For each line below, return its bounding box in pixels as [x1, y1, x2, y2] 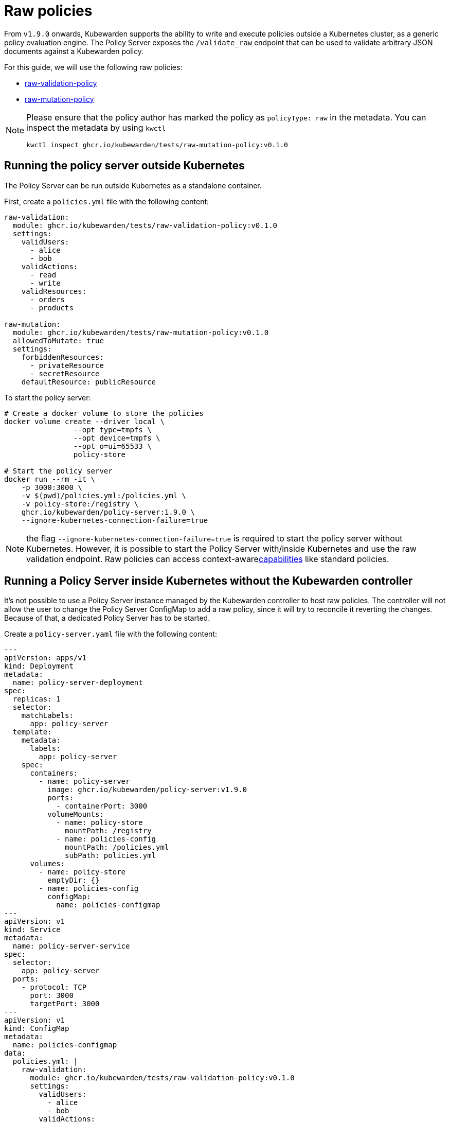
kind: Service [4, 925, 61, 934]
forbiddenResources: [21, 353, 104, 361]
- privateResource [30, 361, 104, 370]
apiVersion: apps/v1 [4, 654, 87, 662]
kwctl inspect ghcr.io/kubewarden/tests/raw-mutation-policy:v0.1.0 [26, 141, 288, 149]
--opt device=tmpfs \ [73, 433, 160, 442]
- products [30, 303, 74, 312]
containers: [30, 769, 78, 778]
